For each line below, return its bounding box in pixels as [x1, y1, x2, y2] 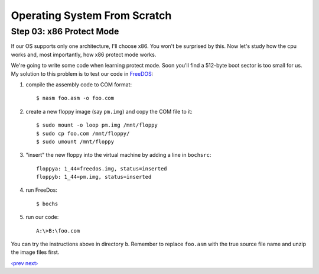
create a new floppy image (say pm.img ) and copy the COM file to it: [25, 108, 193, 115]
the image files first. [11, 249, 60, 256]
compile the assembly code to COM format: [25, 80, 132, 88]
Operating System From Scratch [11, 9, 172, 22]
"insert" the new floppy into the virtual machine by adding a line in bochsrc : [25, 151, 211, 159]
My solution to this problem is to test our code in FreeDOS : [11, 70, 154, 77]
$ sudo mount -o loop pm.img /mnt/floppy [36, 122, 158, 128]
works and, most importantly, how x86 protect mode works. [11, 51, 157, 58]
